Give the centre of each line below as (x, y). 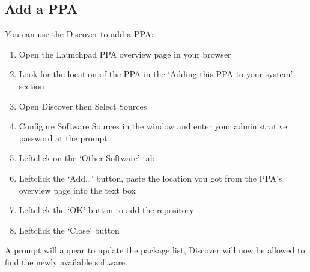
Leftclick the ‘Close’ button (69, 230)
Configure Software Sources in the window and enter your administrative (153, 126)
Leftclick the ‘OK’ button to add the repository (106, 210)
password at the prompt (63, 137)
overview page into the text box (77, 190)
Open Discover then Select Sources (83, 106)
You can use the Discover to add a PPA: (79, 34)
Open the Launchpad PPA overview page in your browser (125, 54)
